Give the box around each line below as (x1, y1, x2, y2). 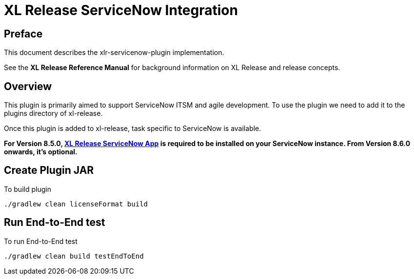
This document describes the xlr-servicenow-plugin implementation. (4, 48, 224, 57)
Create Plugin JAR (4, 164, 94, 177)
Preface (4, 27, 43, 40)
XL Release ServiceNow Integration (4, 2, 238, 19)
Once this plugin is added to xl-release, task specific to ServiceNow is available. (4, 124, 261, 133)
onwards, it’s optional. (4, 148, 78, 156)
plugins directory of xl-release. (4, 109, 103, 118)
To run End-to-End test (4, 237, 78, 245)
